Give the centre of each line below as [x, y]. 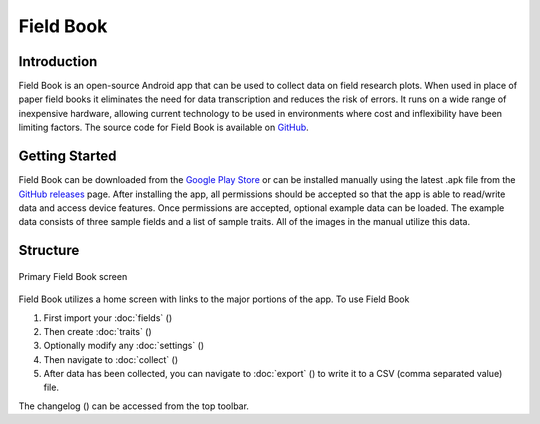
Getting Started [67, 156]
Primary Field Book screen [73, 276]
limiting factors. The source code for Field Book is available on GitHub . [163, 127]
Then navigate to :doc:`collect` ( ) [111, 359]
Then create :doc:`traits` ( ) [97, 331]
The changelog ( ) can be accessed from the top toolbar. [134, 406]
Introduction [58, 61]
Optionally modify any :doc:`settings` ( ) [124, 346]
